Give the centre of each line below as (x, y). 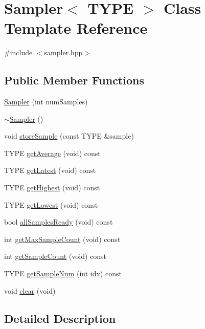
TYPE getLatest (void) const (50, 170)
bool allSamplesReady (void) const (59, 222)
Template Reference (76, 28)
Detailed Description (60, 318)
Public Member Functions (74, 80)
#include (18, 52)
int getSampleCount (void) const (55, 256)
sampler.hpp (63, 52)
